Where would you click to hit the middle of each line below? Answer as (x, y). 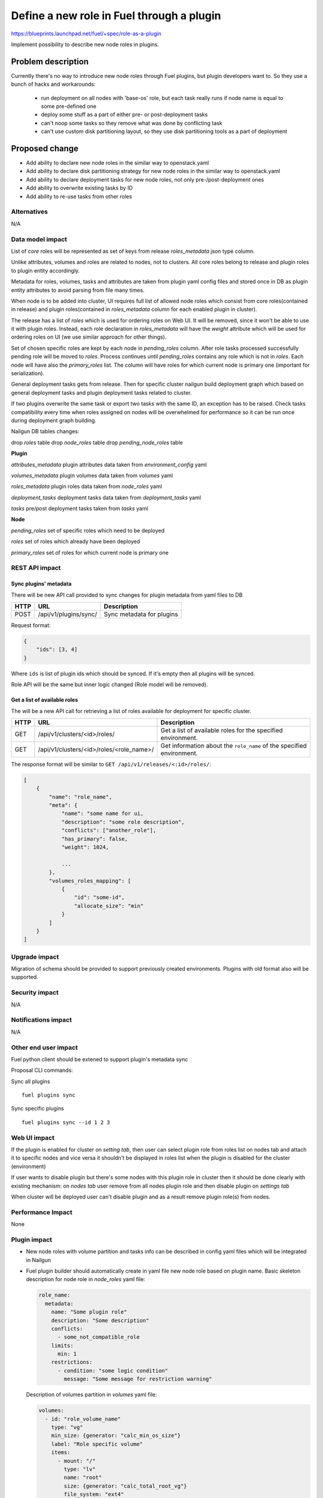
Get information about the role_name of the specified (234, 745)
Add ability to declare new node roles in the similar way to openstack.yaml (118, 163)
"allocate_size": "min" (109, 906)
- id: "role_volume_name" (83, 1419)
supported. (25, 977)
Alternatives (29, 212)
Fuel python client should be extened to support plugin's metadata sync (100, 1059)
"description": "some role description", (123, 822)
